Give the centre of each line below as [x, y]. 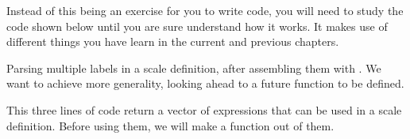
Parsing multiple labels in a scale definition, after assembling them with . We [194, 68]
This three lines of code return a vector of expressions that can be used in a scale [204, 109]
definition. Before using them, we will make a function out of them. [170, 125]
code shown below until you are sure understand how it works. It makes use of [197, 26]
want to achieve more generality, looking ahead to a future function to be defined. [205, 83]
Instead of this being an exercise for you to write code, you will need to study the [205, 10]
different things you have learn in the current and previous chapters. [173, 41]
